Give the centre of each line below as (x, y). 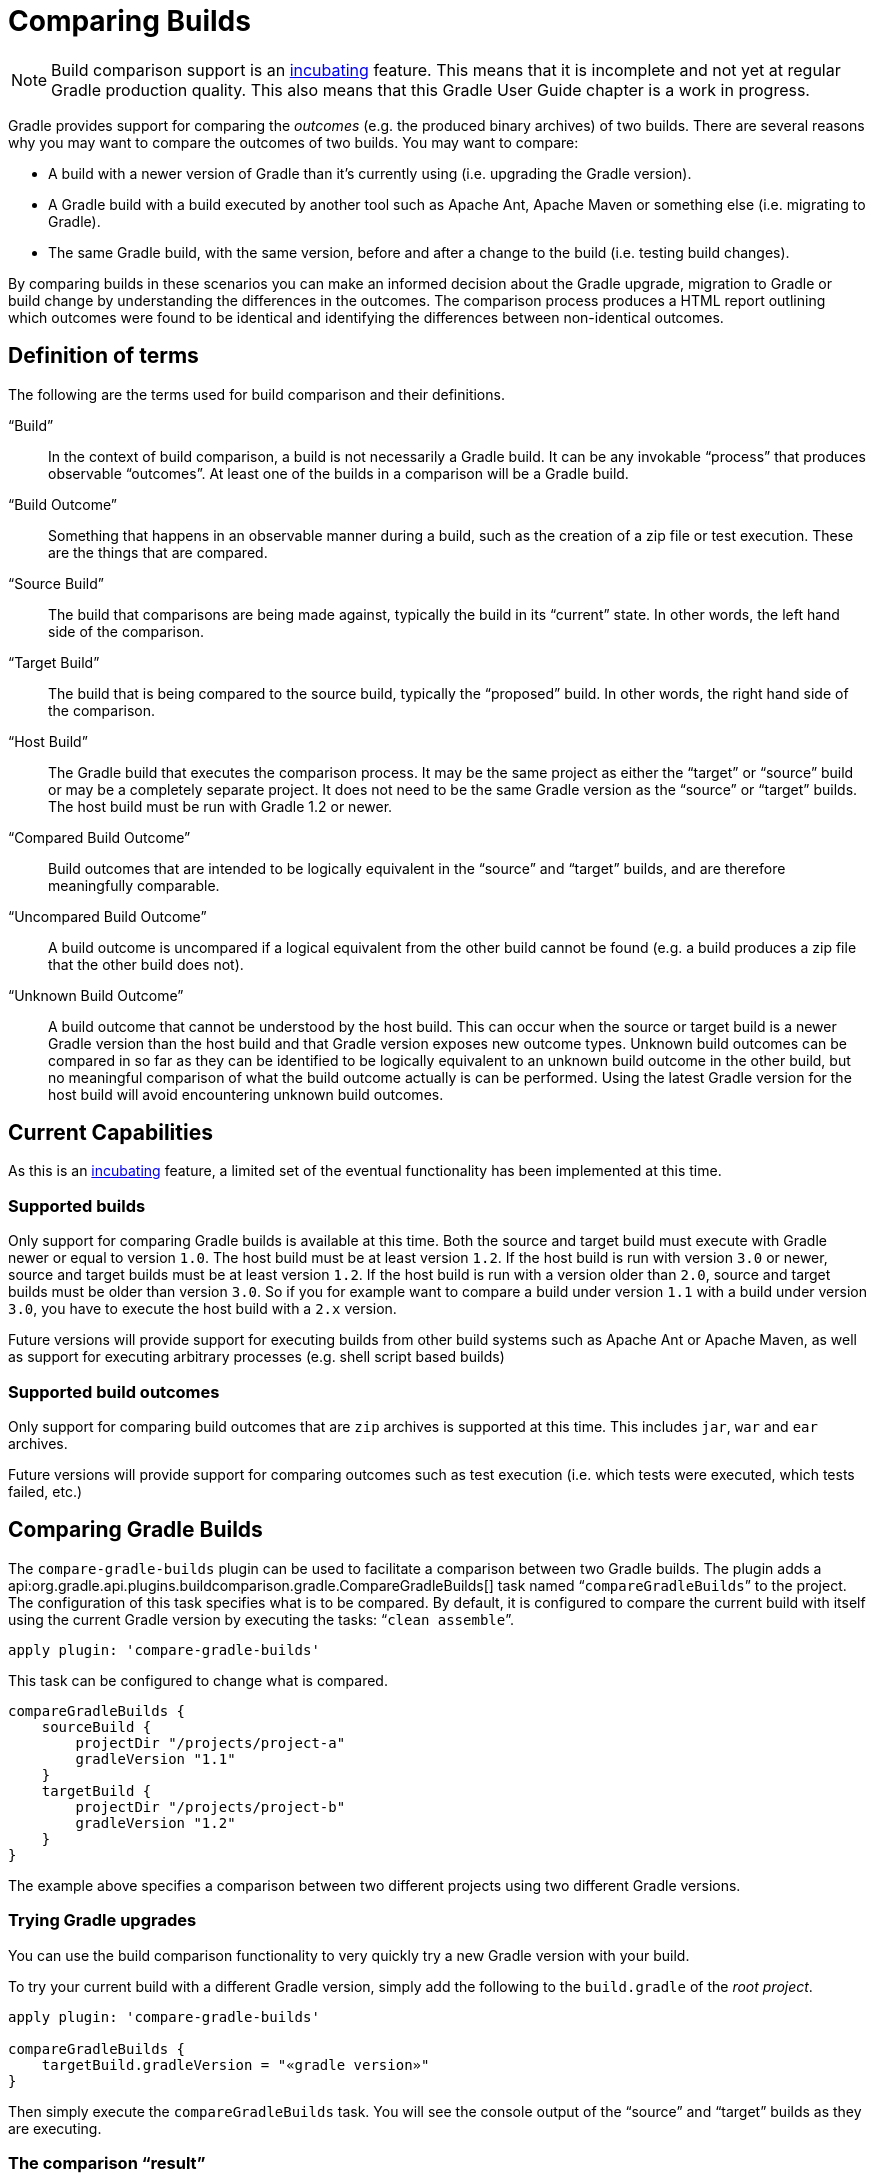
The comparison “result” (107, 2162)
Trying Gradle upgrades (102, 1920)
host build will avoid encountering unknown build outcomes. (246, 1094)
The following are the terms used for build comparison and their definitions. (256, 394)
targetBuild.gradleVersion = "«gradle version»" (235, 2064)
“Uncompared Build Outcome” (107, 916)
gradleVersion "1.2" (155, 1822)
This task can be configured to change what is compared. (198, 1680)
